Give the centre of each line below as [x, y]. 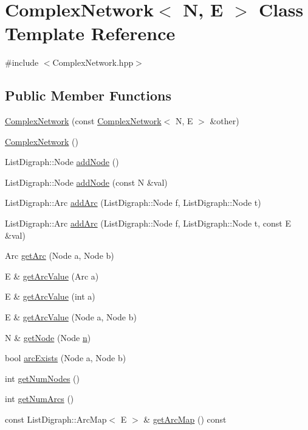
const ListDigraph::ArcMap [56, 419]
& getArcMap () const [185, 419]
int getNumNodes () [42, 378]
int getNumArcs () [39, 399]
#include [22, 62]
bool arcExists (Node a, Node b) [66, 358]
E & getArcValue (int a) [50, 296]
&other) [224, 121]
